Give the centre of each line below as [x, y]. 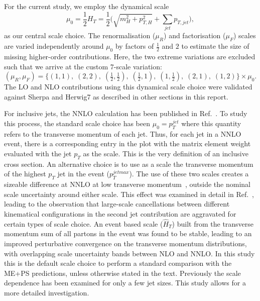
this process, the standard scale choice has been [77, 123]
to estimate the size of [215, 46]
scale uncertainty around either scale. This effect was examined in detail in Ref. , [129, 194]
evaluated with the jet [38, 153]
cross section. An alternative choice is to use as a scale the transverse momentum [129, 164]
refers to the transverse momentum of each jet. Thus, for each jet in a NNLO [123, 133]
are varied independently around [54, 46]
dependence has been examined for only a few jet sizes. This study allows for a [125, 283]
